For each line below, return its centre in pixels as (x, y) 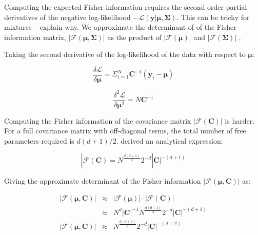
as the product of (134, 37)
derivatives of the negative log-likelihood (67, 17)
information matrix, (35, 37)
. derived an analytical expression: (170, 140)
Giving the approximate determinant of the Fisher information (103, 181)
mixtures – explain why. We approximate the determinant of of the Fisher (120, 27)
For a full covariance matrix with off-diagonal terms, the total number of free (125, 131)
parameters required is (39, 140)
